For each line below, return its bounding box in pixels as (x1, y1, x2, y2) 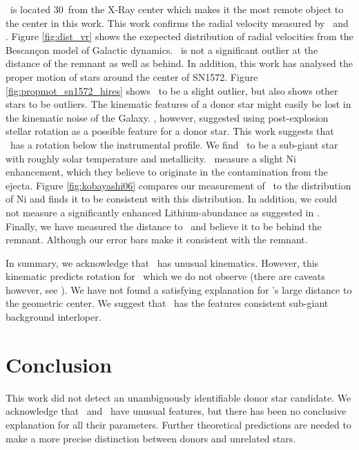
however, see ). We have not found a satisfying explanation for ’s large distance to (6, 282, 352, 297)
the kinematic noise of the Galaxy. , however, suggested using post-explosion (6, 110, 329, 124)
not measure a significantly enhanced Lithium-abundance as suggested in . (6, 205, 320, 219)
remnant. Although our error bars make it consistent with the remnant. (6, 232, 308, 247)
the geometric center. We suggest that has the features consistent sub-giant (6, 296, 329, 310)
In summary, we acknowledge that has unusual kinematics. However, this (6, 255, 319, 270)
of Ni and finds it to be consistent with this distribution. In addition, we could (6, 191, 338, 206)
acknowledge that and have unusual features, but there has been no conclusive (6, 404, 347, 418)
